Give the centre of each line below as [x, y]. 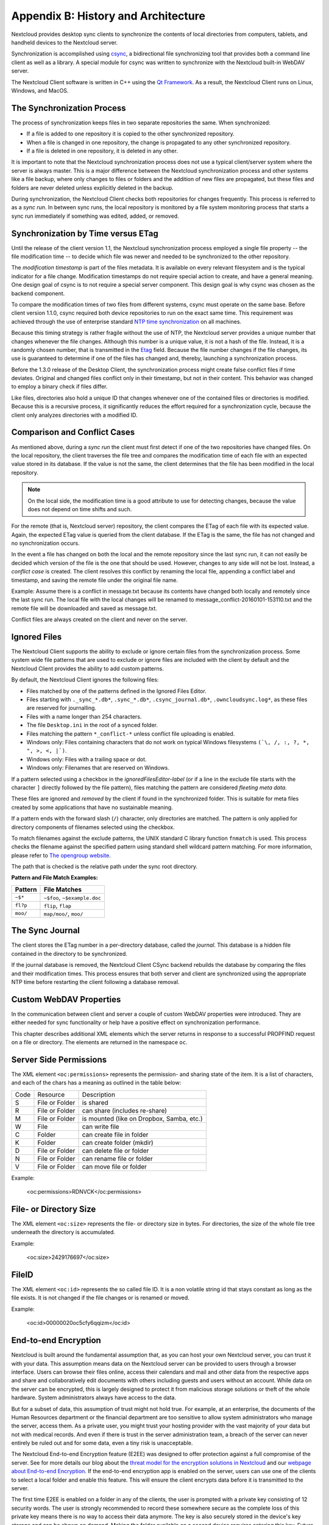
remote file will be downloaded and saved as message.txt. [84, 608]
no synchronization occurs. [46, 544]
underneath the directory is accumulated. [63, 1232]
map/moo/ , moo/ [63, 913]
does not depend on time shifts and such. [80, 509]
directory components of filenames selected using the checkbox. [93, 827]
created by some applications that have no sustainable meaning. [92, 807]
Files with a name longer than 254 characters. [84, 716]
